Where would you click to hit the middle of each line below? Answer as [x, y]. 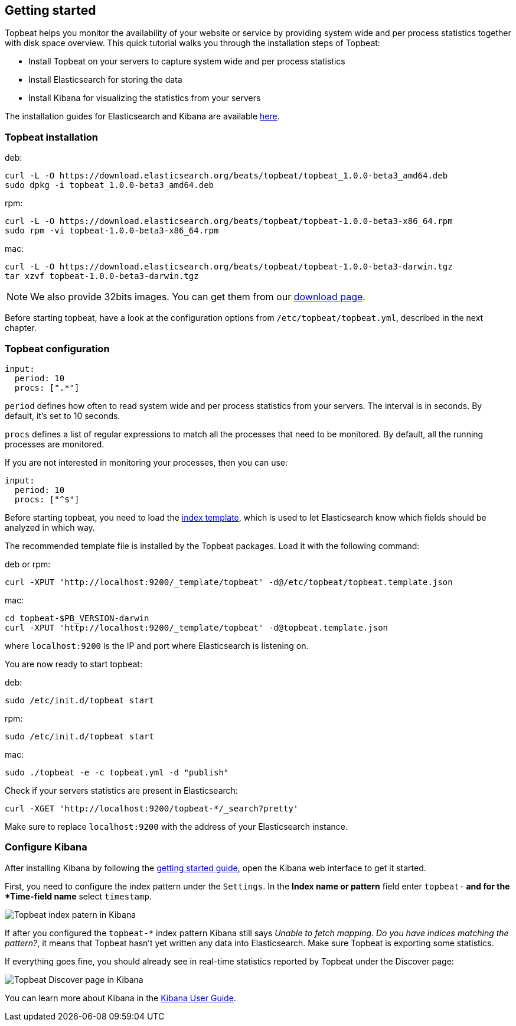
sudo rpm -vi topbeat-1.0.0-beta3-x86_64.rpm [112, 231]
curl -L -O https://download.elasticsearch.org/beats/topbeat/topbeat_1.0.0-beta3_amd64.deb [226, 176]
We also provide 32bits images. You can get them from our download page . [198, 297]
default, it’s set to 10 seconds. [63, 415]
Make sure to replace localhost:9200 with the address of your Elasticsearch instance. [177, 826]
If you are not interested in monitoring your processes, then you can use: [146, 462]
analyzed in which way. [50, 527]
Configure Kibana [46, 847]
